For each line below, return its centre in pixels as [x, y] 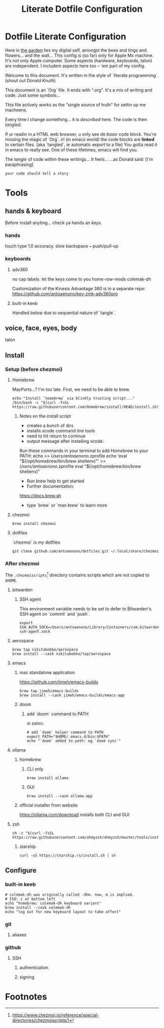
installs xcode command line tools [61, 431]
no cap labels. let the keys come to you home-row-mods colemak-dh [82, 279]
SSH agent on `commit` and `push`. [55, 614]
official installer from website [49, 805]
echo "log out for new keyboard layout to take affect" [63, 912]
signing [27, 977]
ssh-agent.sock [35, 631]
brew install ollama [48, 778]
